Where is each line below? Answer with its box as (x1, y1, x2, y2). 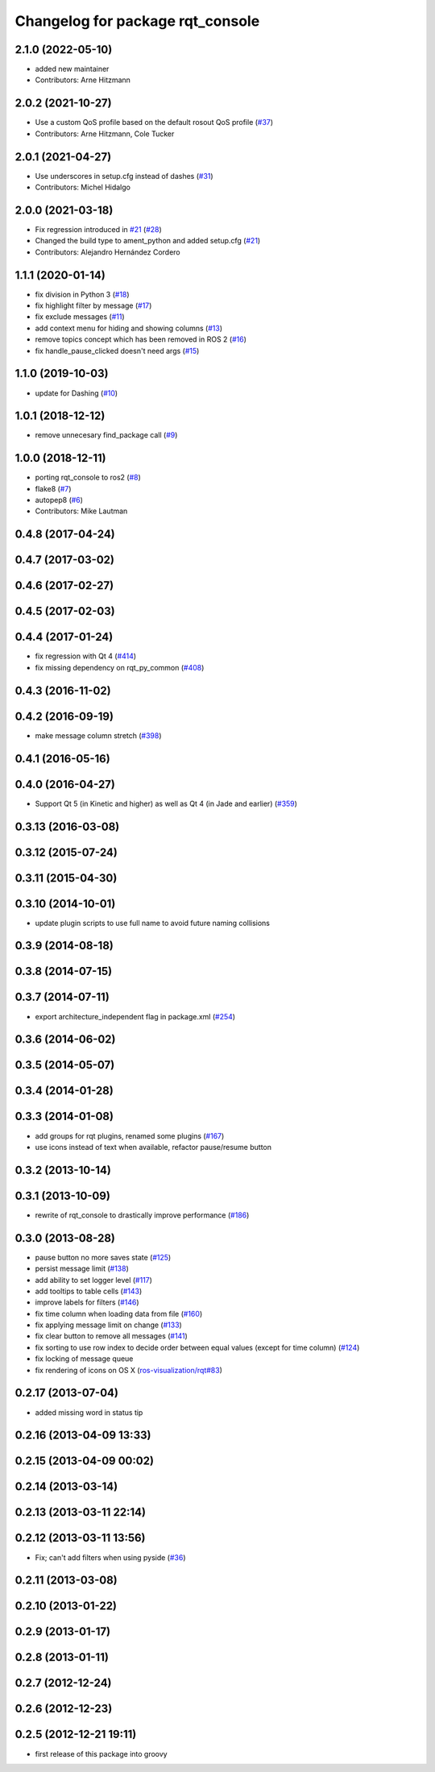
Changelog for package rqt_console (14, 12, 260, 30)
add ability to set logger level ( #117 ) (35, 1275, 153, 1284)
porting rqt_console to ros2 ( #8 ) (35, 472, 141, 483)
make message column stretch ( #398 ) (35, 730, 162, 741)
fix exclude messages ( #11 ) (35, 312, 125, 322)
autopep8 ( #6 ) (35, 496, 84, 505)
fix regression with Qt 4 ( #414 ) (35, 651, 137, 661)
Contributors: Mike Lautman (35, 506, 128, 516)
